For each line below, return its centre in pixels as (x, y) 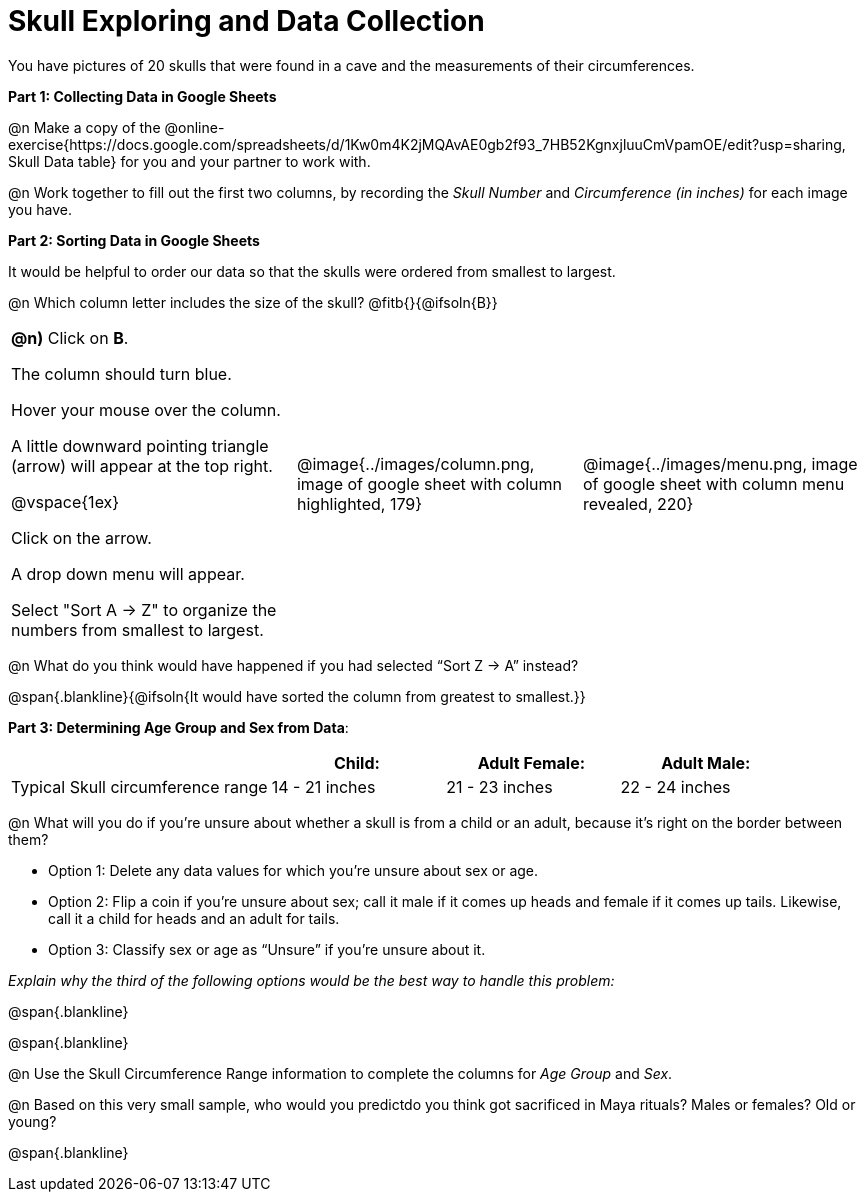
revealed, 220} (638, 503)
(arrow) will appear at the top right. (142, 465)
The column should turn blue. (121, 373)
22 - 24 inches (675, 786)
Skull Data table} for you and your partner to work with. (189, 161)
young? (32, 1121)
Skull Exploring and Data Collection (246, 21)
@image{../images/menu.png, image (720, 463)
